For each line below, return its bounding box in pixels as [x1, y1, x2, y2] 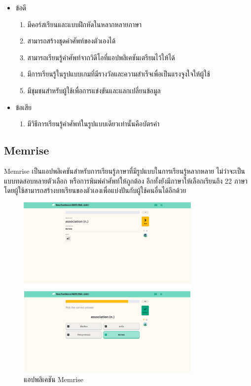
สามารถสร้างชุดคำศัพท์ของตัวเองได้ [27, 36, 116, 46]
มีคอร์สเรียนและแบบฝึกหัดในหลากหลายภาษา [27, 19, 142, 29]
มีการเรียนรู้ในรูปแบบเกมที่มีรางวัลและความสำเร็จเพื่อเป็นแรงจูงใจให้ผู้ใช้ [27, 69, 210, 79]
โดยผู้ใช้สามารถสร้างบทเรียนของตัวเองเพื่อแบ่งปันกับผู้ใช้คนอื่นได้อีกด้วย [4, 185, 186, 195]
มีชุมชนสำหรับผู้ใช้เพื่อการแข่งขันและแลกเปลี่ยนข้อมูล [27, 85, 161, 95]
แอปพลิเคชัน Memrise [24, 374, 83, 384]
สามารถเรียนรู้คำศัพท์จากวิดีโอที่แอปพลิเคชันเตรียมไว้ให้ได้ [27, 52, 175, 62]
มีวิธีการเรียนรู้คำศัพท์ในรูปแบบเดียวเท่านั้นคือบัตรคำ [27, 118, 160, 129]
